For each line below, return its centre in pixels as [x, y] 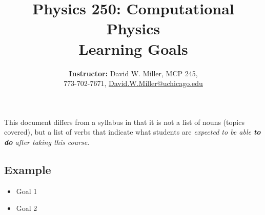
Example [28, 169]
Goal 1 [27, 191]
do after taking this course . [47, 142]
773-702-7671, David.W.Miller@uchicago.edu [133, 83]
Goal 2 [27, 208]
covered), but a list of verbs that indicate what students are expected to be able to [132, 132]
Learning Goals [133, 48]
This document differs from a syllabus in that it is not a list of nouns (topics [124, 122]
